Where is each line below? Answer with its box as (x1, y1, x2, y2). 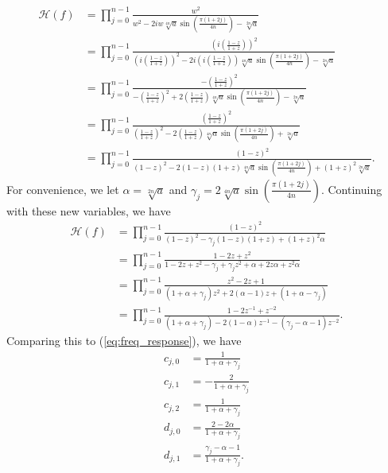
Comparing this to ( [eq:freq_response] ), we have (6, 332, 242, 349)
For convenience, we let (6, 180, 119, 197)
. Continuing (320, 180, 382, 197)
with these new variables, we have (6, 202, 171, 219)
